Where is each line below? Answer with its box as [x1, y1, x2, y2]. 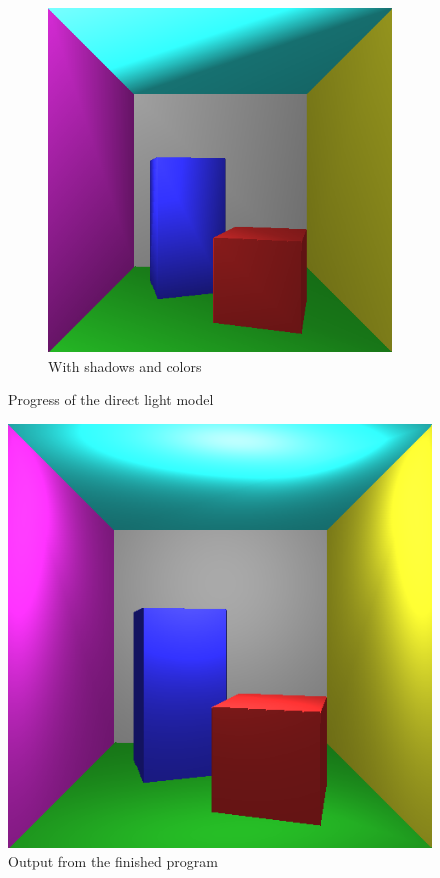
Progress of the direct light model [8, 389, 214, 410]
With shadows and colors [48, 355, 202, 376]
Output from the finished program [8, 851, 218, 872]
